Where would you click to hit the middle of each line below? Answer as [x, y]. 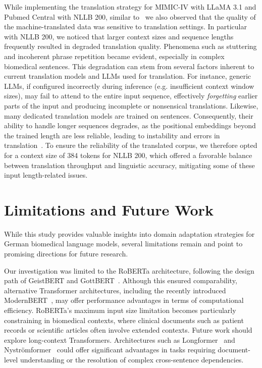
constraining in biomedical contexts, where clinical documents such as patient [124, 320]
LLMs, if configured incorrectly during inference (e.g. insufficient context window [129, 86]
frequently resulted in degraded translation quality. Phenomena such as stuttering [130, 46]
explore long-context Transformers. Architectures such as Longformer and [120, 339]
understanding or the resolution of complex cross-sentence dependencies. [132, 359]
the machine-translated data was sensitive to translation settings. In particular [125, 27]
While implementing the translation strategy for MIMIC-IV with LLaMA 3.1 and [130, 7]
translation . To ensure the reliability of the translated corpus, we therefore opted [131, 145]
